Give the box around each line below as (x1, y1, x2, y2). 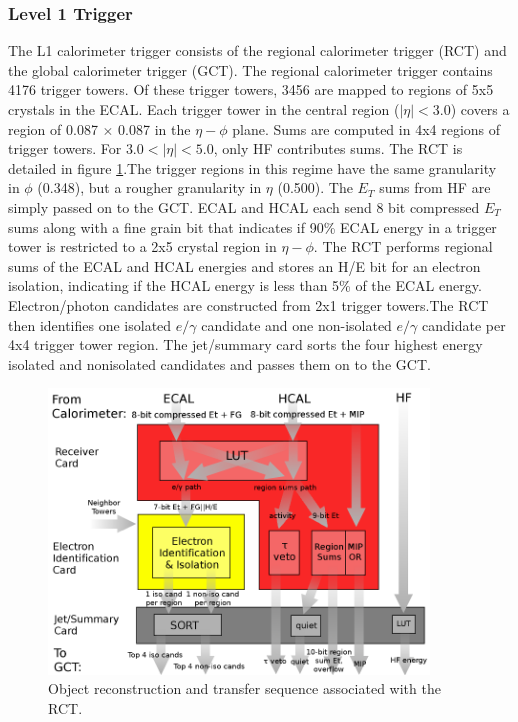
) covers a (450, 99, 510, 119)
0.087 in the (118, 118, 191, 139)
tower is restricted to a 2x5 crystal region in (8, 236, 277, 257)
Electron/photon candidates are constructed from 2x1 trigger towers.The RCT (8, 294, 489, 315)
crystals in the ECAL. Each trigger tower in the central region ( (8, 99, 400, 119)
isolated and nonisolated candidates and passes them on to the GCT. (8, 353, 431, 374)
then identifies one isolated (8, 314, 172, 335)
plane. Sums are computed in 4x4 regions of (232, 118, 501, 139)
